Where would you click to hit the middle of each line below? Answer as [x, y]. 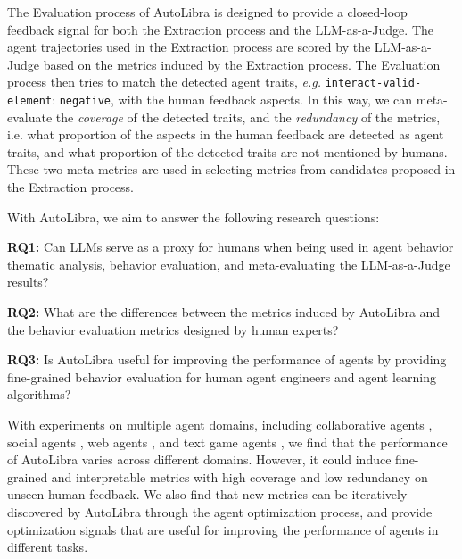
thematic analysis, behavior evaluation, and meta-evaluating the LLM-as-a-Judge [229, 264]
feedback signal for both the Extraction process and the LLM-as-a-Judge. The [220, 29]
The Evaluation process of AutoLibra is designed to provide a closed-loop [207, 12]
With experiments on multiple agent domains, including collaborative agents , [220, 424]
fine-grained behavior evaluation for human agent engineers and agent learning [222, 376]
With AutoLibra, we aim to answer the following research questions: [194, 217]
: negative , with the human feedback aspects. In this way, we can [232, 100]
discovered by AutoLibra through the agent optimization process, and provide [220, 511]
